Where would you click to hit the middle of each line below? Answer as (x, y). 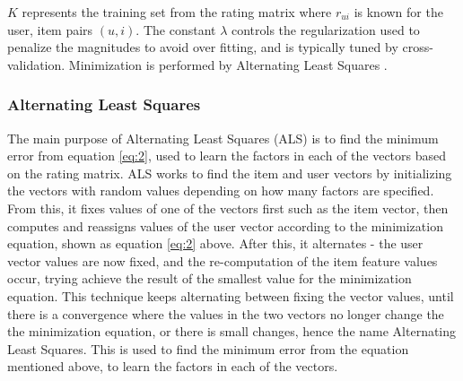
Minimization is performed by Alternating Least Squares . (228, 64)
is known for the (398, 12)
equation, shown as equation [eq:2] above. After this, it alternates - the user (215, 243)
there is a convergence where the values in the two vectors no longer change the (226, 313)
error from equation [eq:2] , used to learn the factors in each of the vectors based (227, 156)
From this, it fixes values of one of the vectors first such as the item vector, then (228, 208)
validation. (36, 64)
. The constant (176, 29)
